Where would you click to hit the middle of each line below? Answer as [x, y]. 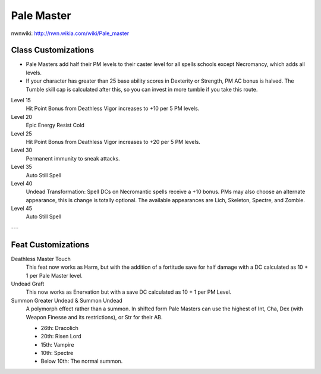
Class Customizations [53, 50]
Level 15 [21, 100]
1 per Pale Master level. [54, 275]
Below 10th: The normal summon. [82, 361]
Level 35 [21, 167]
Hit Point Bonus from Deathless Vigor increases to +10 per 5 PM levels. [113, 109]
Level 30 [22, 150]
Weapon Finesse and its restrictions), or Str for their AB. [94, 317]
